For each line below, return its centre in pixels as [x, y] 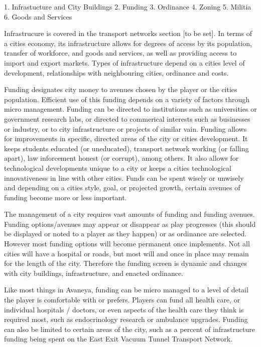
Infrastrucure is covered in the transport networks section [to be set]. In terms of [128, 33]
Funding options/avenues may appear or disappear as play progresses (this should [130, 224]
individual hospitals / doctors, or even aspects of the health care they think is [124, 309]
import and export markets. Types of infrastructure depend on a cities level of [124, 62]
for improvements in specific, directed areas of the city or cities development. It [126, 138]
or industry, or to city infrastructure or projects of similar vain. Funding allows [125, 128]
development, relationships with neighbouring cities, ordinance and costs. [116, 72]
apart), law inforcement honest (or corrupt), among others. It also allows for [121, 158]
